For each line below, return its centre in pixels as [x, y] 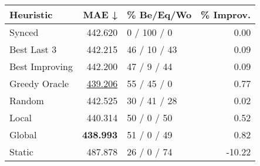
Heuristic [31, 14]
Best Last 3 [33, 49]
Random [27, 100]
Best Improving [41, 66]
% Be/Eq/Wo [159, 14]
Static [21, 152]
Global [23, 135]
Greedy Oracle [39, 83]
